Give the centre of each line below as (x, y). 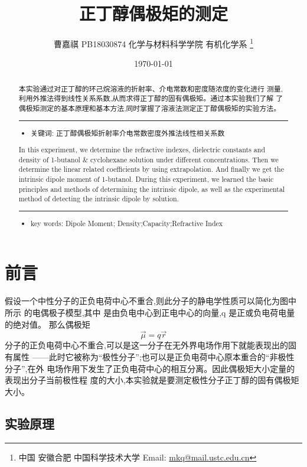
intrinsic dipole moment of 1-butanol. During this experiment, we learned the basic (146, 179)
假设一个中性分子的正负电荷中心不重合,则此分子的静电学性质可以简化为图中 (151, 301)
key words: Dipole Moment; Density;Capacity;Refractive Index (127, 223)
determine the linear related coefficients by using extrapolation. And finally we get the (151, 169)
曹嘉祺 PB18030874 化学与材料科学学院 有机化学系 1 (153, 43)
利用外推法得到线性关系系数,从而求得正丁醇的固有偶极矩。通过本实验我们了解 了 (151, 98)
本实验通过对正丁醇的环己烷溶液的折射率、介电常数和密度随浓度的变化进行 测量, (151, 88)
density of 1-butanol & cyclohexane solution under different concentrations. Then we (148, 159)
